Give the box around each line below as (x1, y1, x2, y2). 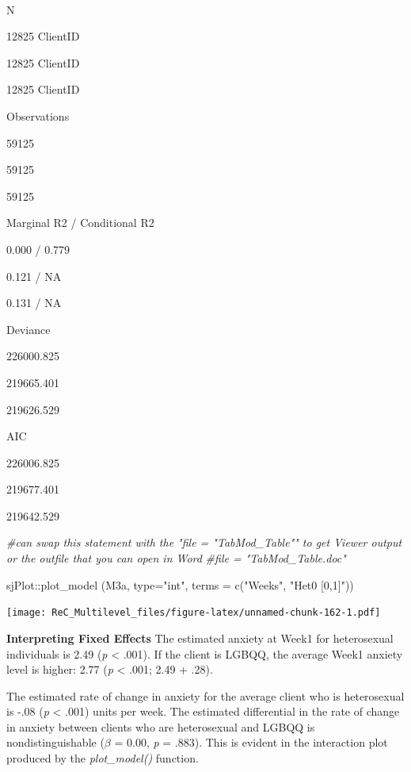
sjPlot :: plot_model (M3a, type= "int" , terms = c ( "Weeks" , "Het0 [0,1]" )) (6, 576, 354, 593)
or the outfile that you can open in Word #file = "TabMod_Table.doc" (6, 550, 346, 567)
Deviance (6, 321, 51, 337)
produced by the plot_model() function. (6, 750, 199, 766)
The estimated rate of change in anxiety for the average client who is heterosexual (6, 687, 405, 704)
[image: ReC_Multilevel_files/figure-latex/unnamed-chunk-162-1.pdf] (6, 607, 381, 619)
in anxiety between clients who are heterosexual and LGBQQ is (6, 718, 315, 735)
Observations (6, 107, 70, 124)
